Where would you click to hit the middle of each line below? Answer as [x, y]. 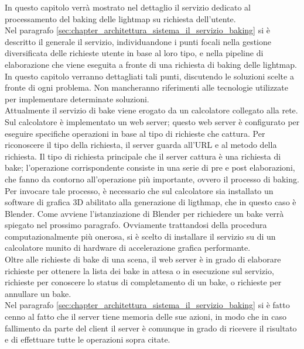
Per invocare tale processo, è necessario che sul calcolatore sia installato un [139, 190]
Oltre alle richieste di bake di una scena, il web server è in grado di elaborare [143, 259]
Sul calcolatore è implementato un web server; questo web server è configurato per [152, 121]
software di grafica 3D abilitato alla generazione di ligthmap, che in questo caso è [151, 202]
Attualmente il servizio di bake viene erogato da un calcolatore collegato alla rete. [151, 110]
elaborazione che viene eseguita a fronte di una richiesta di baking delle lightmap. [151, 64]
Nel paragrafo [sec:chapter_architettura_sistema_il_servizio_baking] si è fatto [147, 305]
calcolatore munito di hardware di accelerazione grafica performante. [128, 248]
